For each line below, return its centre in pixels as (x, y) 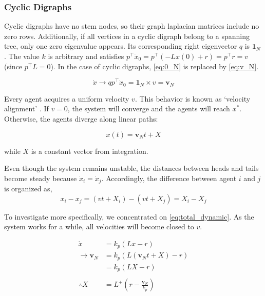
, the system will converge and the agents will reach (149, 108)
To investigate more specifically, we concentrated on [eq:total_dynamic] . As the (129, 216)
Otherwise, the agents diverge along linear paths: (81, 118)
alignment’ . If (26, 108)
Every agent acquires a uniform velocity (67, 98)
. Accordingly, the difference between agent (169, 178)
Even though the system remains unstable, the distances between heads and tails (131, 168)
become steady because (41, 178)
